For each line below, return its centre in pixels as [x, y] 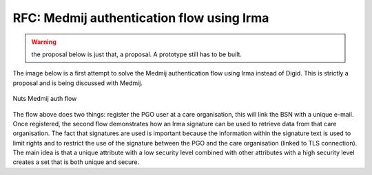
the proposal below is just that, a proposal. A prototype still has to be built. [137, 54]
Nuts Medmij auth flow [45, 99]
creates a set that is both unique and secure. [76, 162]
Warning [44, 42]
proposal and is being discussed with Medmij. [78, 83]
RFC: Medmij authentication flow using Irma [141, 18]
